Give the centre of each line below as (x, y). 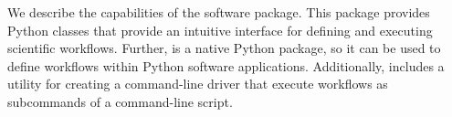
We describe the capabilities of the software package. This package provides (219, 12)
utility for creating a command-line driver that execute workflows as (198, 84)
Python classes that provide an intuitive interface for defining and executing (220, 30)
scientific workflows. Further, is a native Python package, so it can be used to (224, 48)
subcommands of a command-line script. (120, 101)
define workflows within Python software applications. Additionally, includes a (226, 65)
